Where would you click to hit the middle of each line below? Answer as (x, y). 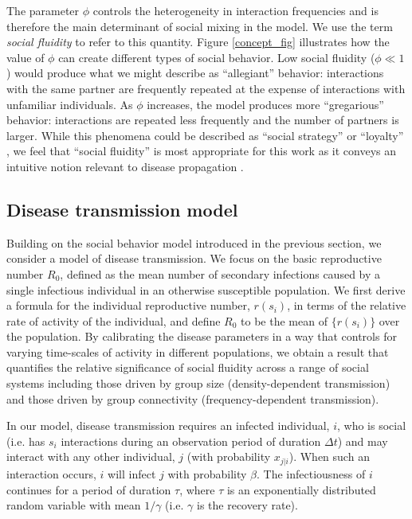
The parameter (43, 10)
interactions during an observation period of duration (191, 441)
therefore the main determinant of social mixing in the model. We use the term (200, 26)
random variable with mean (74, 505)
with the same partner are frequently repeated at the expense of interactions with (206, 88)
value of (26, 57)
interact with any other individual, (91, 457)
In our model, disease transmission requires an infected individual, (168, 425)
